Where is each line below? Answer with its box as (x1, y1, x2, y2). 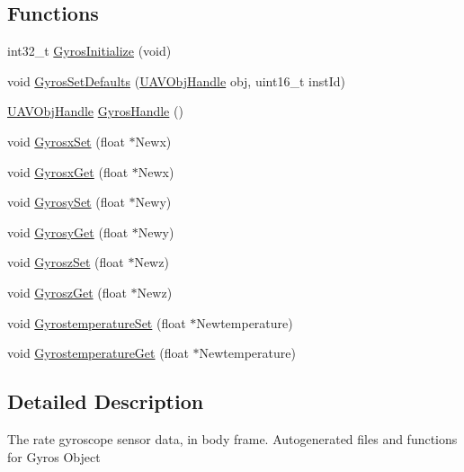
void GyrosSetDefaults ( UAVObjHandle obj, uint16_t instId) (7, 71, 345, 90)
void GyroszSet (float (7, 253, 124, 272)
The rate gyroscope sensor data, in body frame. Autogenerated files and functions (7, 429, 458, 448)
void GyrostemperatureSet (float (7, 313, 186, 332)
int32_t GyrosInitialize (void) (7, 41, 172, 60)
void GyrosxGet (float (7, 162, 129, 181)
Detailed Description (7, 387, 204, 415)
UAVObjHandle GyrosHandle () (7, 102, 183, 120)
